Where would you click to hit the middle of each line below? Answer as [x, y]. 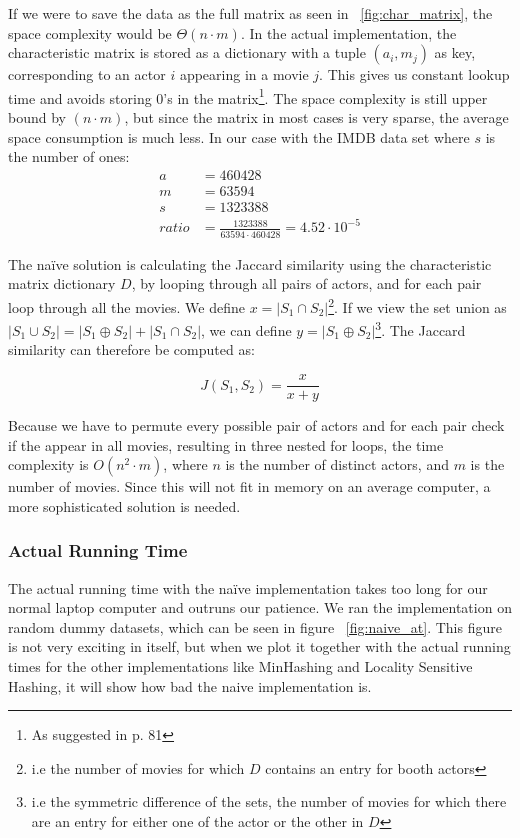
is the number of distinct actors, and [337, 464]
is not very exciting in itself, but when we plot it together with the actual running [259, 646]
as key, [455, 52]
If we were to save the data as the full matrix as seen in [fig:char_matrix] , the [250, 13]
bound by [37, 117]
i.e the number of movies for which [138, 767]
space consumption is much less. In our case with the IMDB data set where [239, 136]
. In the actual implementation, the [348, 32]
